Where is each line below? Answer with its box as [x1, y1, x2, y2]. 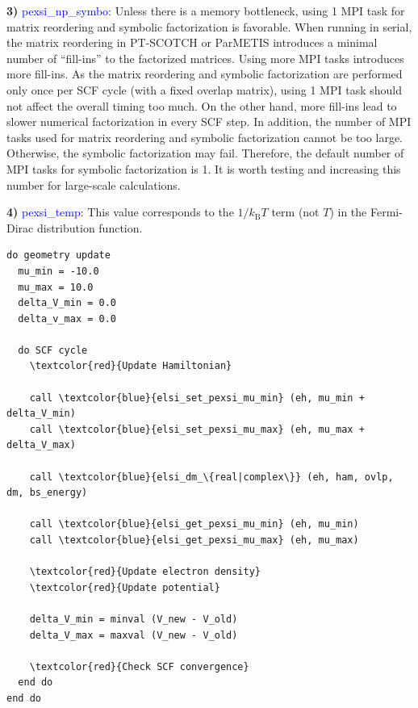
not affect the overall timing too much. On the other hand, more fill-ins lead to [6, 97, 397, 114]
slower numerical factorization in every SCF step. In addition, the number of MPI [6, 113, 412, 130]
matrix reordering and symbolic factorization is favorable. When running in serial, [6, 18, 412, 35]
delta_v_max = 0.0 [18, 312, 117, 325]
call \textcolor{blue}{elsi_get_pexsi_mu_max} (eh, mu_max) [29, 534, 359, 546]
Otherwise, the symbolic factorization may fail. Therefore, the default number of [6, 145, 404, 161]
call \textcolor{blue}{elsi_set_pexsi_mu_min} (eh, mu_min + [29, 392, 365, 404]
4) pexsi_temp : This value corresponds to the [6, 203, 234, 220]
